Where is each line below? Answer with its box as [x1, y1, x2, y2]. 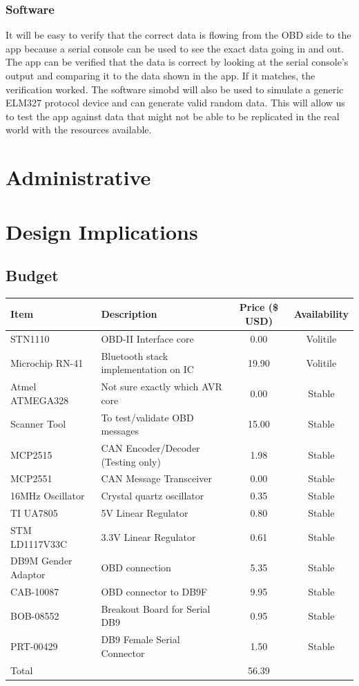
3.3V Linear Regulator [101, 529, 196, 544]
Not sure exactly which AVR [101, 379, 222, 394]
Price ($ [239, 300, 279, 314]
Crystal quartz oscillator [101, 488, 204, 503]
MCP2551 [10, 471, 52, 486]
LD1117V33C [10, 536, 68, 551]
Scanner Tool [10, 417, 66, 431]
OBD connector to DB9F [101, 584, 208, 598]
